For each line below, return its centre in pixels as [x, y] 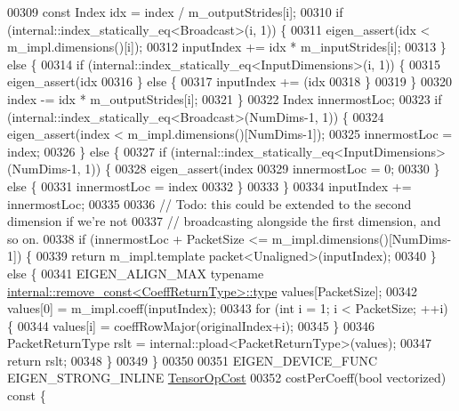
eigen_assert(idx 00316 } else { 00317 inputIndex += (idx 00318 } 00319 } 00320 [229, 81]
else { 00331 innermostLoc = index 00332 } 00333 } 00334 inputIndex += [209, 185]
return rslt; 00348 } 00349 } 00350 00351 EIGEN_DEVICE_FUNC [193, 360]
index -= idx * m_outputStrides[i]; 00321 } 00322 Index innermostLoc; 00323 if [225, 98]
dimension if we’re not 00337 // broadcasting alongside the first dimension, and [224, 221]
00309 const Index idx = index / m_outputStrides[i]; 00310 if [175, 12]
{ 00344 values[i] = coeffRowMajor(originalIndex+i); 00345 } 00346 [191, 325]
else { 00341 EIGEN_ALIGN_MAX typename [136, 273]
